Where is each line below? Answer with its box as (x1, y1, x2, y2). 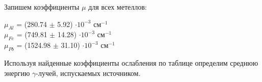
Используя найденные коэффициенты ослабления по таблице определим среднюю (4, 57, 258, 68)
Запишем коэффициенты (4, 2, 80, 12)
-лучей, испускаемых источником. (36, 67, 141, 78)
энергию (4, 67, 30, 78)
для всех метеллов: (88, 2, 147, 12)
